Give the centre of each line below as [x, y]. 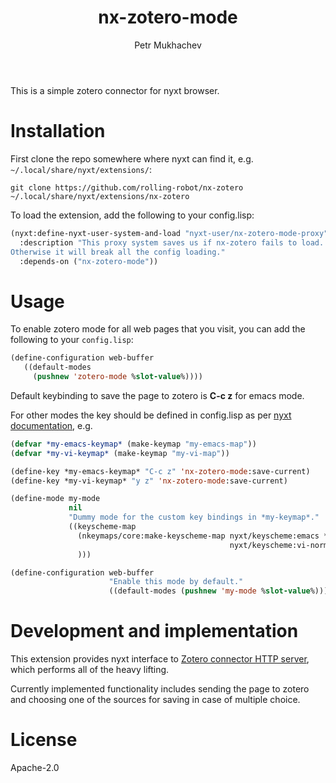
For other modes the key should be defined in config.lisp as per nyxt [151, 415]
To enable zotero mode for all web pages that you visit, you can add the [158, 329]
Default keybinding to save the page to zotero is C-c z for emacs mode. [157, 395]
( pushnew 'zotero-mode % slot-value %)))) [117, 377]
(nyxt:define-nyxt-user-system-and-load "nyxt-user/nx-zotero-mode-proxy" [169, 233]
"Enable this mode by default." [176, 582]
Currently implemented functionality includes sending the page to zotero [160, 689]
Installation [58, 131]
